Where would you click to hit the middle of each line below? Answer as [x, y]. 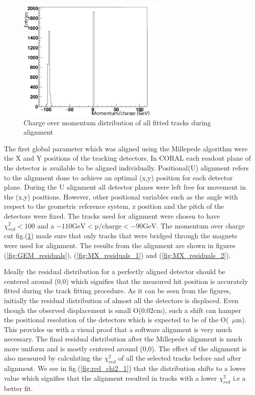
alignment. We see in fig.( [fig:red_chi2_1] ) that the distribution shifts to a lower [125, 368]
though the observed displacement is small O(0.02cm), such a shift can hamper [123, 310]
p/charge [108, 226]
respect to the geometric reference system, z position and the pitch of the [114, 206]
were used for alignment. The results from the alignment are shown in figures [120, 245]
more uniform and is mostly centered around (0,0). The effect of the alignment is [126, 348]
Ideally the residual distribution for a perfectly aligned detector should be [115, 271]
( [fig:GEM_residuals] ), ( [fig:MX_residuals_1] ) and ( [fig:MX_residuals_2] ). [117, 255]
